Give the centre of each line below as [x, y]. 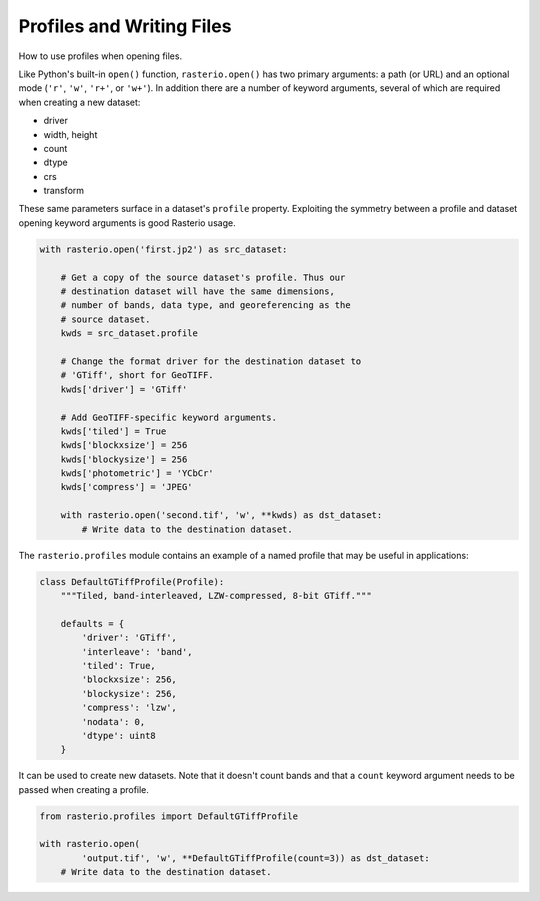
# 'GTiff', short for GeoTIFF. [137, 375]
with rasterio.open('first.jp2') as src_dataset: [163, 249]
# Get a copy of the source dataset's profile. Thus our [203, 277]
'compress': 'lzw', [129, 708]
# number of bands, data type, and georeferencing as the [205, 305]
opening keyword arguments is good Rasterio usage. [127, 222]
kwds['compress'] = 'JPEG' [127, 487]
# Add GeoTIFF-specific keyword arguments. [168, 417]
